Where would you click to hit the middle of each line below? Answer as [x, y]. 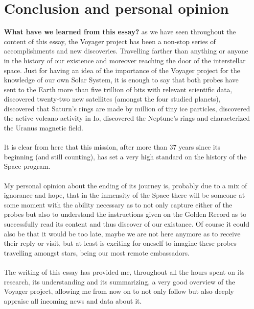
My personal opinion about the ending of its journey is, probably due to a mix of [126, 185]
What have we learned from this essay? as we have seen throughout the [120, 32]
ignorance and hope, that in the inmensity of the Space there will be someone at [125, 195]
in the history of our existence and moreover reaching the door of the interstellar [125, 60]
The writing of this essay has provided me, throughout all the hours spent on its [124, 271]
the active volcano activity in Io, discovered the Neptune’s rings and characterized [127, 118]
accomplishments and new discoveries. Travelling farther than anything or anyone [126, 51]
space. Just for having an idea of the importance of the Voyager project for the [122, 70]
